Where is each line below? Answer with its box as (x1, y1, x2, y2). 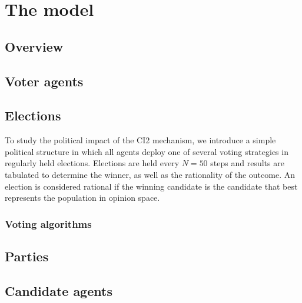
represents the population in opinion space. (5, 191, 160, 204)
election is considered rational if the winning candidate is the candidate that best (5, 180, 298, 192)
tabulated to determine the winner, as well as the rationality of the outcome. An (5, 168, 295, 180)
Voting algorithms (5, 216, 92, 231)
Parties (5, 247, 49, 265)
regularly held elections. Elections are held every (5, 157, 180, 169)
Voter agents (5, 72, 84, 90)
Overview (5, 37, 64, 55)
